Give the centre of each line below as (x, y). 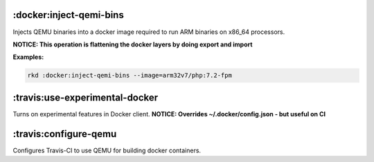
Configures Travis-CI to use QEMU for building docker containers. (107, 150)
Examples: (28, 57)
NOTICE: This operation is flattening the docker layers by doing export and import (133, 44)
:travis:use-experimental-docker (86, 97)
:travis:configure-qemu (65, 134)
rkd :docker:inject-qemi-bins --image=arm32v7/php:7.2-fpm (130, 75)
